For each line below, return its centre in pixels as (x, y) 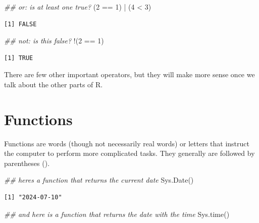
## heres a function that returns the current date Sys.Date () (99, 180)
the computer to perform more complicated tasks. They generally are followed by (129, 153)
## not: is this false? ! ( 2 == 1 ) (54, 41)
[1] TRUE (19, 58)
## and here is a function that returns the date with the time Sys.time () (117, 214)
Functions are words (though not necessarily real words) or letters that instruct (127, 143)
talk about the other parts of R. (54, 84)
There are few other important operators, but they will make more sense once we (129, 74)
